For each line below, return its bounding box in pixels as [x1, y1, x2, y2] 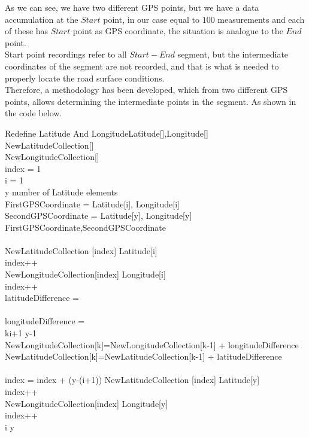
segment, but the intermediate [177, 48, 289, 61]
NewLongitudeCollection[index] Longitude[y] [5, 397, 168, 409]
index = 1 [5, 162, 41, 174]
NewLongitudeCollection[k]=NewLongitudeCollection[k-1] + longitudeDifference [5, 338, 299, 351]
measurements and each [217, 13, 305, 25]
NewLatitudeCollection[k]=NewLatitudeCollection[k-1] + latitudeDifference [5, 350, 282, 363]
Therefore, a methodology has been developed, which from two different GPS [5, 83, 288, 96]
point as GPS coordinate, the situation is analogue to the [72, 25, 283, 37]
